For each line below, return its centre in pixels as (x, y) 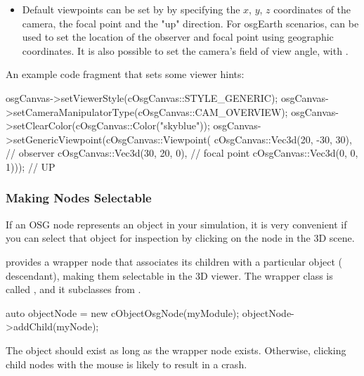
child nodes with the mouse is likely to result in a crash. (126, 364)
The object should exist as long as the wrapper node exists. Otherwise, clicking (176, 350)
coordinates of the (312, 9)
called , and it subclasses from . (73, 289)
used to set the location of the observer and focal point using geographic (178, 37)
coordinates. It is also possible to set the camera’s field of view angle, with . (185, 50)
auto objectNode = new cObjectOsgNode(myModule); (123, 312)
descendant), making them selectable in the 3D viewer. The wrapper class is (169, 275)
